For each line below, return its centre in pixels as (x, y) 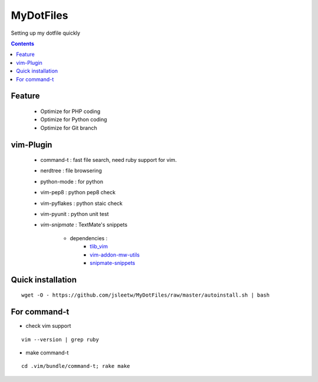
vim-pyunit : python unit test (74, 214)
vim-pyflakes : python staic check (82, 203)
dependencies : (89, 238)
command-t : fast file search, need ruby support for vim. (109, 160)
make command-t (47, 353)
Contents (23, 44)
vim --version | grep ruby (60, 339)
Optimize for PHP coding (70, 111)
